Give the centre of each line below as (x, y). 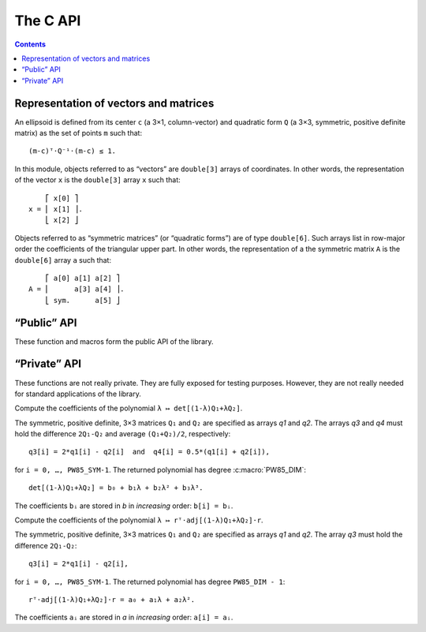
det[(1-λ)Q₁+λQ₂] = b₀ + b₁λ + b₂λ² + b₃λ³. (116, 488)
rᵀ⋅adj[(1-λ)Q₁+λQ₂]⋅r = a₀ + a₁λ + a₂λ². (112, 599)
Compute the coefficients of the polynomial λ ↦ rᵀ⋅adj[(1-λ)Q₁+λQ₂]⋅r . (139, 520)
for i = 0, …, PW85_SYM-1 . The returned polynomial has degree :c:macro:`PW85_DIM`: (161, 469)
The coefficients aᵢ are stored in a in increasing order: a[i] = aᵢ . (124, 617)
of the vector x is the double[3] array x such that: (97, 180)
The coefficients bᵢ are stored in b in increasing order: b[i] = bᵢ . (124, 506)
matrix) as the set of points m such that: (78, 133)
